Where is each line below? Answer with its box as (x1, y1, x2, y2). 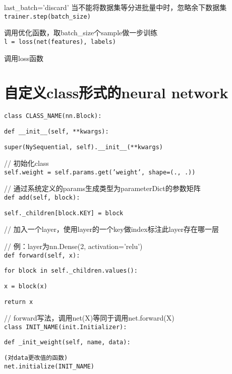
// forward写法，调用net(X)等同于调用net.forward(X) (4, 313, 175, 323)
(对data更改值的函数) (4, 354, 68, 362)
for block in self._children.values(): (4, 267, 138, 275)
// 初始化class (4, 158, 49, 168)
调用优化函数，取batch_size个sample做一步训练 (4, 27, 158, 38)
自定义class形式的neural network (4, 82, 228, 103)
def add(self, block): (4, 194, 80, 202)
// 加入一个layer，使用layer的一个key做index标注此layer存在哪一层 (4, 224, 219, 234)
